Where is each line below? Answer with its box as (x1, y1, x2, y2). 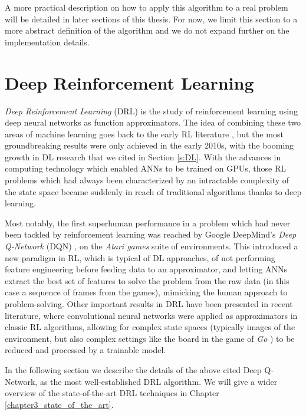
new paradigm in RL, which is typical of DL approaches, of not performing (5, 251, 275, 264)
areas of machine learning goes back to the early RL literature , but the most (5, 127, 284, 140)
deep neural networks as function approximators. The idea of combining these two (5, 116, 301, 129)
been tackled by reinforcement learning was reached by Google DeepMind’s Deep (5, 228, 297, 241)
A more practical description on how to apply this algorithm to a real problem (5, 1, 288, 13)
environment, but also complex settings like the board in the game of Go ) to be (5, 332, 295, 344)
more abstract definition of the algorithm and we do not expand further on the (5, 24, 289, 37)
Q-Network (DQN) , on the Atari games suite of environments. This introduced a (5, 240, 298, 252)
